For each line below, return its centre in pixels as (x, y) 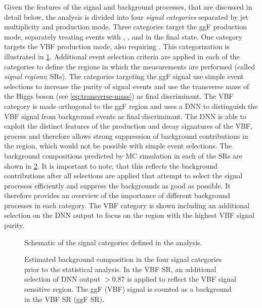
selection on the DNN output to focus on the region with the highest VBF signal (129, 215)
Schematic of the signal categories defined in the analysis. (113, 242)
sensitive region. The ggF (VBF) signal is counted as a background (128, 289)
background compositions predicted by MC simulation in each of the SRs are (123, 155)
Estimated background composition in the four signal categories (123, 259)
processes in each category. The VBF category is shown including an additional (127, 205)
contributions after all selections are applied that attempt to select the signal (123, 176)
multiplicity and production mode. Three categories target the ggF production (126, 27)
